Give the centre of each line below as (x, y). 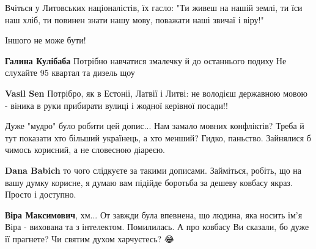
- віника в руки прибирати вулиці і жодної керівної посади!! (116, 105)
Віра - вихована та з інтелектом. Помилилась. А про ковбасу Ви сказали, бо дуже (157, 227)
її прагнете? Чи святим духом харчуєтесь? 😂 (90, 238)
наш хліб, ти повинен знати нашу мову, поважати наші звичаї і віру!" (134, 19)
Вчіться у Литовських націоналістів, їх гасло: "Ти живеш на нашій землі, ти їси (154, 7)
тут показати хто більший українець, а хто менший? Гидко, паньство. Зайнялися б (158, 137)
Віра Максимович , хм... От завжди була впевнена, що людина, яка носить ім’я (154, 214)
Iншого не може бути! (46, 40)
